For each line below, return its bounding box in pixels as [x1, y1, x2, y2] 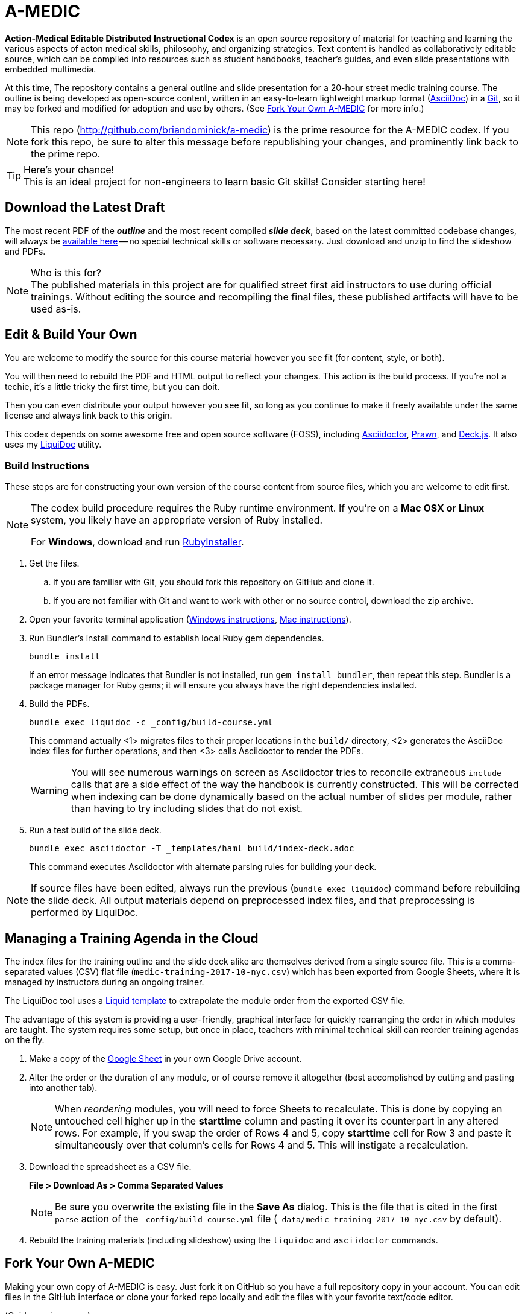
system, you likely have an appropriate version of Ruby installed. [31, 514, 323, 527]
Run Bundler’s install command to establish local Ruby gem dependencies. [29, 633, 324, 644]
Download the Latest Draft [5, 200, 165, 215]
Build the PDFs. [29, 699, 90, 709]
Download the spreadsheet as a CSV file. [29, 1161, 192, 1172]
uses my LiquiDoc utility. [5, 439, 102, 450]
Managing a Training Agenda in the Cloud [5, 930, 259, 946]
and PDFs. [5, 246, 46, 256]
